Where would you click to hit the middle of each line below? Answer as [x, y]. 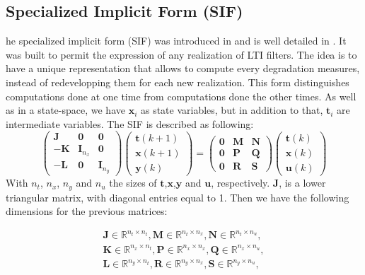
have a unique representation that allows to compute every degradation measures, [183, 68]
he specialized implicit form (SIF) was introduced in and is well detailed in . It [176, 41]
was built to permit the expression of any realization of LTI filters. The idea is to [181, 54]
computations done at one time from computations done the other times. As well [181, 96]
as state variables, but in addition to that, [232, 110]
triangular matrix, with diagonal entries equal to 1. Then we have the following [178, 197]
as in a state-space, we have [65, 110]
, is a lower [302, 183]
